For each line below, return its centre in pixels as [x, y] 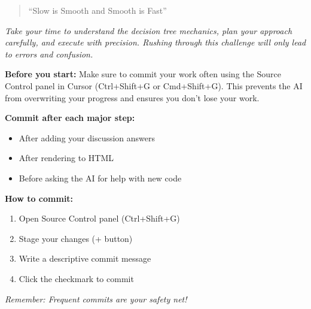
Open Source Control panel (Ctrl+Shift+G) [99, 218]
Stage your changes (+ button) [76, 238]
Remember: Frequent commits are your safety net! [96, 299]
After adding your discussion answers [87, 137]
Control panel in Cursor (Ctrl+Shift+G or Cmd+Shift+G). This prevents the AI [154, 85]
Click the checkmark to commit [76, 278]
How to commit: [39, 198]
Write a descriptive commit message [85, 258]
